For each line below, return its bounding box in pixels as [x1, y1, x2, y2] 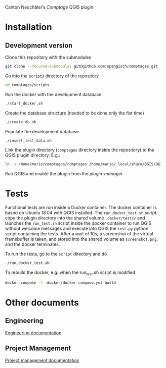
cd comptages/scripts [5, 82, 50, 87]
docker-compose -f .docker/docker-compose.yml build [5, 280, 116, 285]
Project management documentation [5, 357, 80, 363]
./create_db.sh [5, 119, 37, 124]
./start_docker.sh [5, 101, 43, 106]
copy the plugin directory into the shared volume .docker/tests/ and [5, 215, 145, 221]
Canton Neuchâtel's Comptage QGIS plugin [5, 4, 94, 10]
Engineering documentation [5, 329, 62, 336]
